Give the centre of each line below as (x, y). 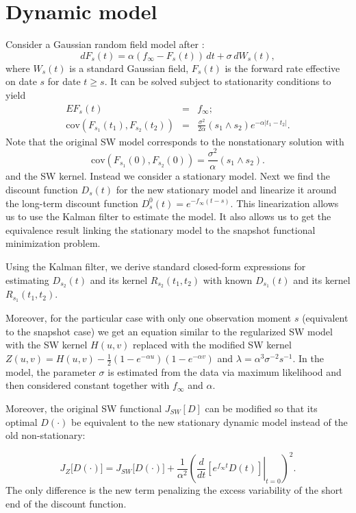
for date (64, 81)
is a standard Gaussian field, (129, 68)
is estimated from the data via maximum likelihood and (225, 371)
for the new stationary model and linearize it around (226, 189)
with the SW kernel (47, 345)
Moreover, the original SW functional (84, 408)
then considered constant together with (88, 385)
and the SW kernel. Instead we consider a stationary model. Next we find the (168, 176)
